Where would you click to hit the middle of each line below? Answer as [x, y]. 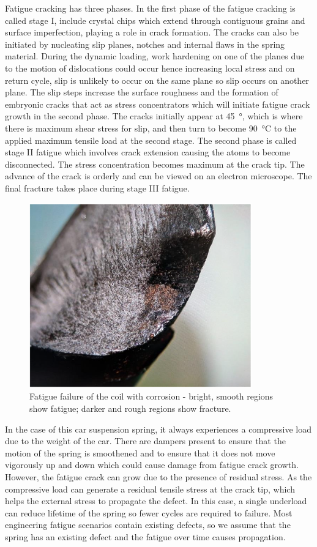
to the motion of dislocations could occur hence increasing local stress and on [150, 68]
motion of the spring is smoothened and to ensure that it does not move [140, 452]
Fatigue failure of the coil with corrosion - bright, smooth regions [151, 396]
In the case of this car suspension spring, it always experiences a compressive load [158, 429]
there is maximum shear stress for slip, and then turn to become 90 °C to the [151, 128]
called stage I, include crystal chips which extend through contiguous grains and [155, 20]
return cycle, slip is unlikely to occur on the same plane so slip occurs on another [157, 80]
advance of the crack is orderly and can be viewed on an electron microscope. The [158, 176]
